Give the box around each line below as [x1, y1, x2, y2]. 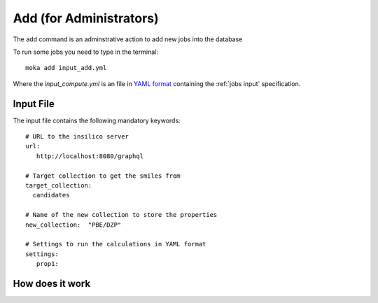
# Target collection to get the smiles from [25, 171, 181, 180]
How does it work [13, 277, 91, 290]
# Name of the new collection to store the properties [25, 211, 218, 219]
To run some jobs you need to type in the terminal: [13, 48, 159, 56]
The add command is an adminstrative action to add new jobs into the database [13, 35, 243, 43]
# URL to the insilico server [25, 133, 129, 141]
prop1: [36, 260, 59, 268]
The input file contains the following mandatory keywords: [13, 116, 181, 125]
